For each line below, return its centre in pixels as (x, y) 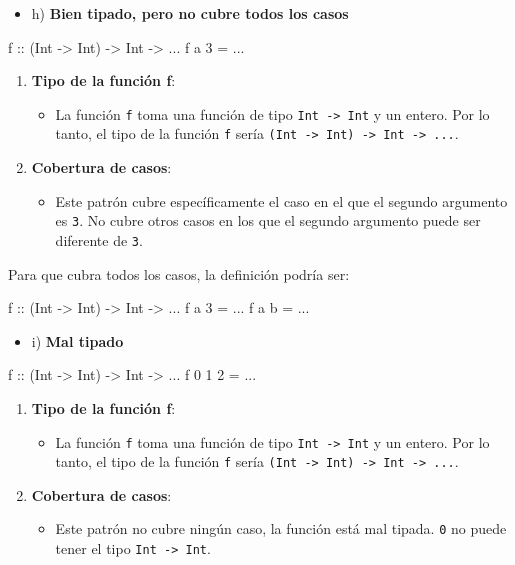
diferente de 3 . (99, 239)
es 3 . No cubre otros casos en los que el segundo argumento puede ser (268, 220)
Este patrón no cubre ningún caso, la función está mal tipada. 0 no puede (281, 528)
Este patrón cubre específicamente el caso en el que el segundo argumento (281, 200)
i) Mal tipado (77, 340)
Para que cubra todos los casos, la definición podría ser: (179, 273)
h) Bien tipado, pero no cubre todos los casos (190, 13)
